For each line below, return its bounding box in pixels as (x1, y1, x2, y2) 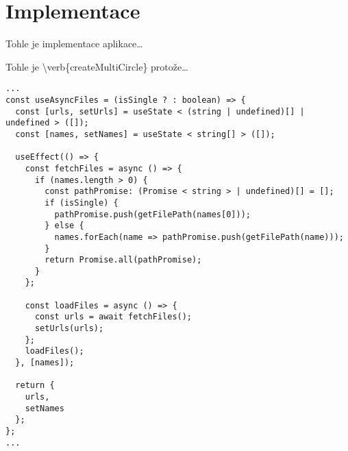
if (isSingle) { (45, 197, 119, 208)
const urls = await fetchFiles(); (34, 312, 192, 322)
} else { (45, 221, 84, 231)
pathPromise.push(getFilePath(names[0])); (54, 209, 251, 219)
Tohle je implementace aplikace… (5, 36, 143, 51)
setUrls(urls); (34, 324, 104, 334)
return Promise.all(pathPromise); (45, 255, 202, 265)
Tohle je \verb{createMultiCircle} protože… (5, 59, 188, 73)
